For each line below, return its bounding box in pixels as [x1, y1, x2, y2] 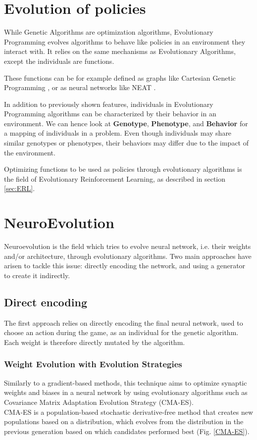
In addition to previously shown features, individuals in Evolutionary [4, 98, 213, 109]
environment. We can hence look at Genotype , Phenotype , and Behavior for [4, 118, 248, 128]
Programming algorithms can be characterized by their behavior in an [4, 108, 216, 119]
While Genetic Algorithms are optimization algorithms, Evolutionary [4, 27, 213, 37]
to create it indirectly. [4, 270, 70, 280]
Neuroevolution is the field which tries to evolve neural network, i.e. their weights [4, 241, 251, 251]
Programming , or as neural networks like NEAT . [4, 82, 156, 93]
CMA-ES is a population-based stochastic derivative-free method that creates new [4, 406, 254, 417]
